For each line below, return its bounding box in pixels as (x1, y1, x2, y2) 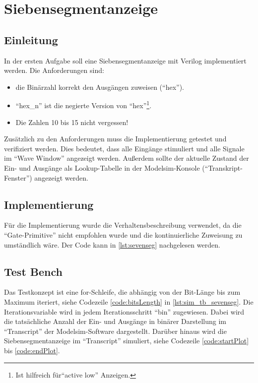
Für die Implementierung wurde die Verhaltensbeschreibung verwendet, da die (4, 220, 242, 230)
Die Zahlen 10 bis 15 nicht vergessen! (15, 117, 129, 127)
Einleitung (4, 32, 58, 47)
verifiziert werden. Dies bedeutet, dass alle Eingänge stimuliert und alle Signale (4, 143, 245, 153)
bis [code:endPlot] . (4, 345, 60, 355)
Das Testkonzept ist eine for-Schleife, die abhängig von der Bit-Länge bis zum (4, 287, 241, 297)
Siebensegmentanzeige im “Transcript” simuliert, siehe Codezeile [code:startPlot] (4, 335, 249, 346)
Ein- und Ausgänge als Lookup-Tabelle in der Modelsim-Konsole (4, 162, 200, 173)
